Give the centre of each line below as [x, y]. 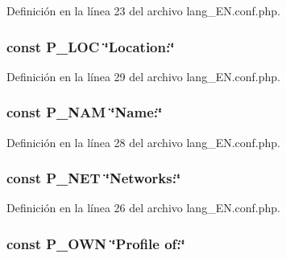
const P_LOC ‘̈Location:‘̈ [91, 46]
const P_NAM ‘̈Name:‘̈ [85, 112]
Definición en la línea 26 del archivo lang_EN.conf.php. [143, 208]
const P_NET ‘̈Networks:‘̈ [94, 178]
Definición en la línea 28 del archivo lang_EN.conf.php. [143, 142]
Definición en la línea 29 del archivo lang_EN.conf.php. [143, 76]
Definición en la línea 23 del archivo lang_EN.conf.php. [143, 10]
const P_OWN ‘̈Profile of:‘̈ [96, 243]
